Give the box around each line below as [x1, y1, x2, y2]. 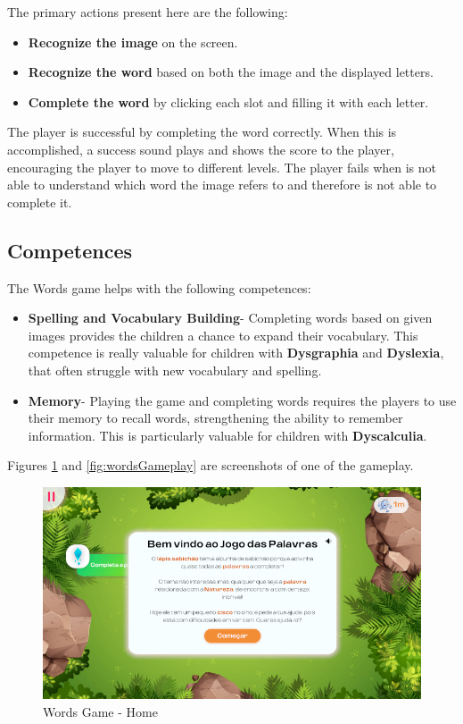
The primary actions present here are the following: [7, 3, 288, 21]
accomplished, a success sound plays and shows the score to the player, [7, 139, 394, 158]
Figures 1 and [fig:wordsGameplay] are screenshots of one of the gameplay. [7, 456, 414, 475]
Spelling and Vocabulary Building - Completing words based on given [28, 308, 433, 327]
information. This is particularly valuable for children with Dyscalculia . [28, 425, 427, 444]
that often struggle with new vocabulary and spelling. [28, 360, 322, 379]
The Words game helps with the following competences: [7, 278, 311, 297]
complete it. [7, 192, 72, 211]
